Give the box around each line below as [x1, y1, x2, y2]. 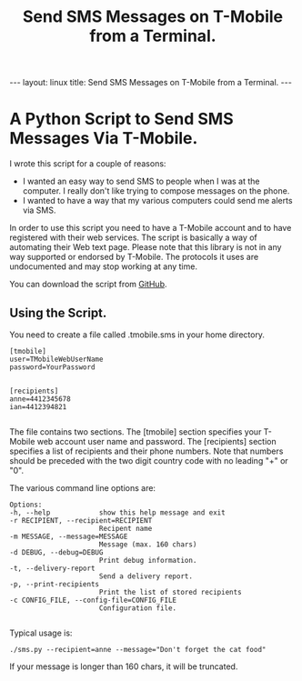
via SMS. [22, 205, 56, 215]
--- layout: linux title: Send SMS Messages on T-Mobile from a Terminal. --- [9, 77, 293, 88]
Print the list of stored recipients [98, 587, 243, 596]
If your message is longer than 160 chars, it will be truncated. [9, 661, 238, 672]
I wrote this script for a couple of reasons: [9, 158, 166, 169]
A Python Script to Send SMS [9, 109, 234, 129]
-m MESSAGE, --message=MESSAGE [9, 532, 128, 541]
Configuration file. [98, 603, 177, 613]
